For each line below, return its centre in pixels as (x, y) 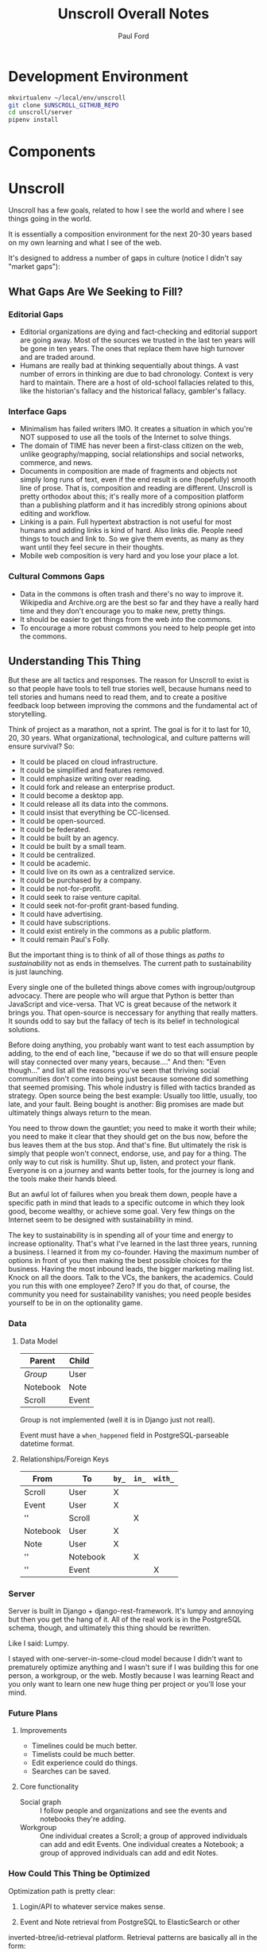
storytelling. (28, 714)
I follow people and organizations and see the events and (133, 1811)
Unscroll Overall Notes (133, 14)
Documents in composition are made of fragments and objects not (128, 471)
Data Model (39, 1341)
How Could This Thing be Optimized (79, 1874)
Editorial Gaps (36, 314)
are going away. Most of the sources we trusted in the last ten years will (137, 340)
